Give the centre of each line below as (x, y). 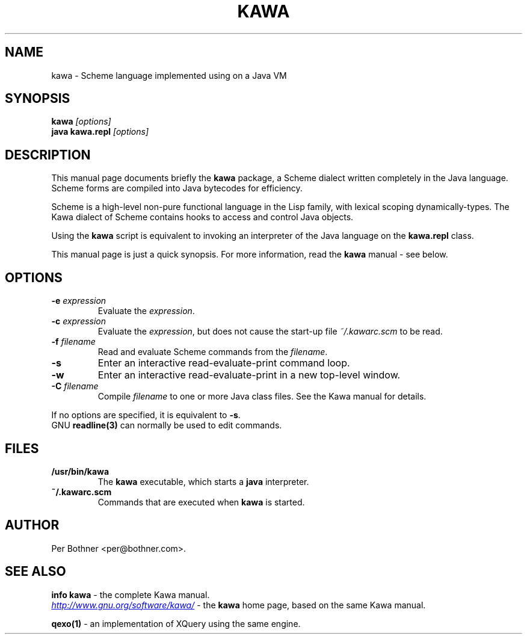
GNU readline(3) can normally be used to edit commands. (167, 425)
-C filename (75, 386)
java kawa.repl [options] (100, 132)
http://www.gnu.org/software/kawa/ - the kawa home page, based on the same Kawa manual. (239, 605)
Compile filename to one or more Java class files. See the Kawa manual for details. (262, 397)
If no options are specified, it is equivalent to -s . (146, 415)
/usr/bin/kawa (80, 471)
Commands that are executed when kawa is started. (201, 502)
